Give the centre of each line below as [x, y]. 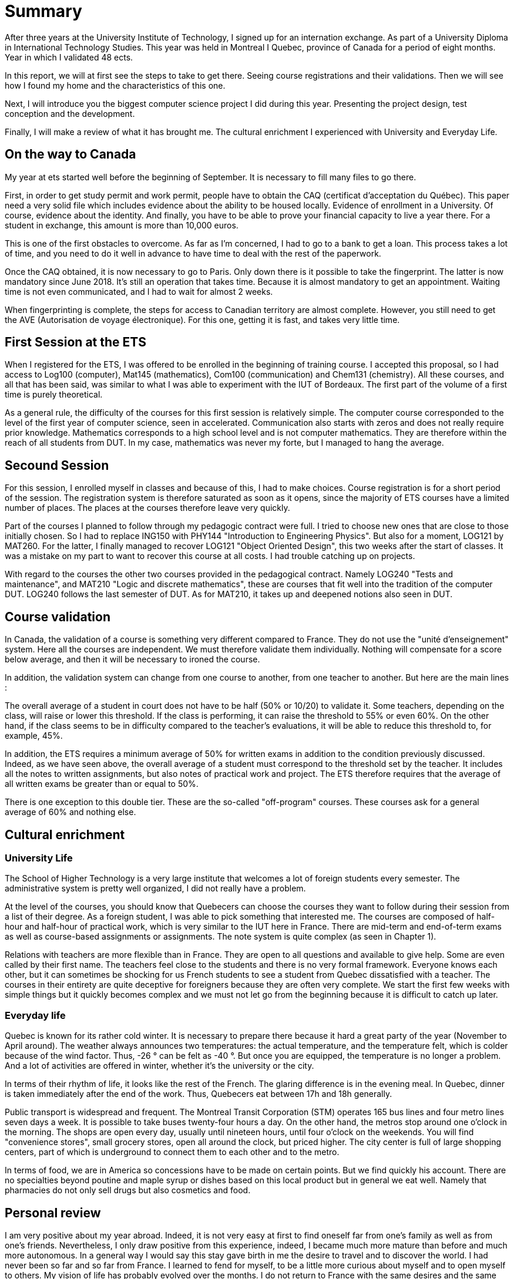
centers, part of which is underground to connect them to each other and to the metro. [172, 1152]
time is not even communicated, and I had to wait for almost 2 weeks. [139, 291]
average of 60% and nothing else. [70, 812]
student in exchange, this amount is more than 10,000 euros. [122, 225]
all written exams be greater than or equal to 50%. [102, 784]
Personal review [53, 1213]
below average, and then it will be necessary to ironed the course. [132, 659]
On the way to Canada [70, 154]
